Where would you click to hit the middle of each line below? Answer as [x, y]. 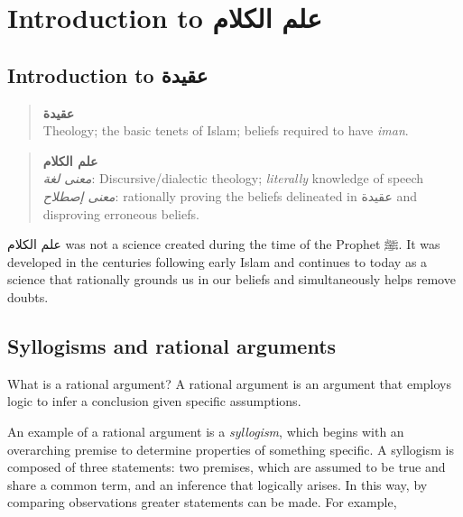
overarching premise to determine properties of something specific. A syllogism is [231, 449]
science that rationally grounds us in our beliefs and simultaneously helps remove [231, 279]
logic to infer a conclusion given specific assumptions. [154, 401]
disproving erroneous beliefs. [121, 213]
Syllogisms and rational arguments [172, 345]
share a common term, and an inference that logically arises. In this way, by [218, 484]
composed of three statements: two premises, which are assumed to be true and [227, 467]
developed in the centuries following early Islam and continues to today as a [218, 261]
